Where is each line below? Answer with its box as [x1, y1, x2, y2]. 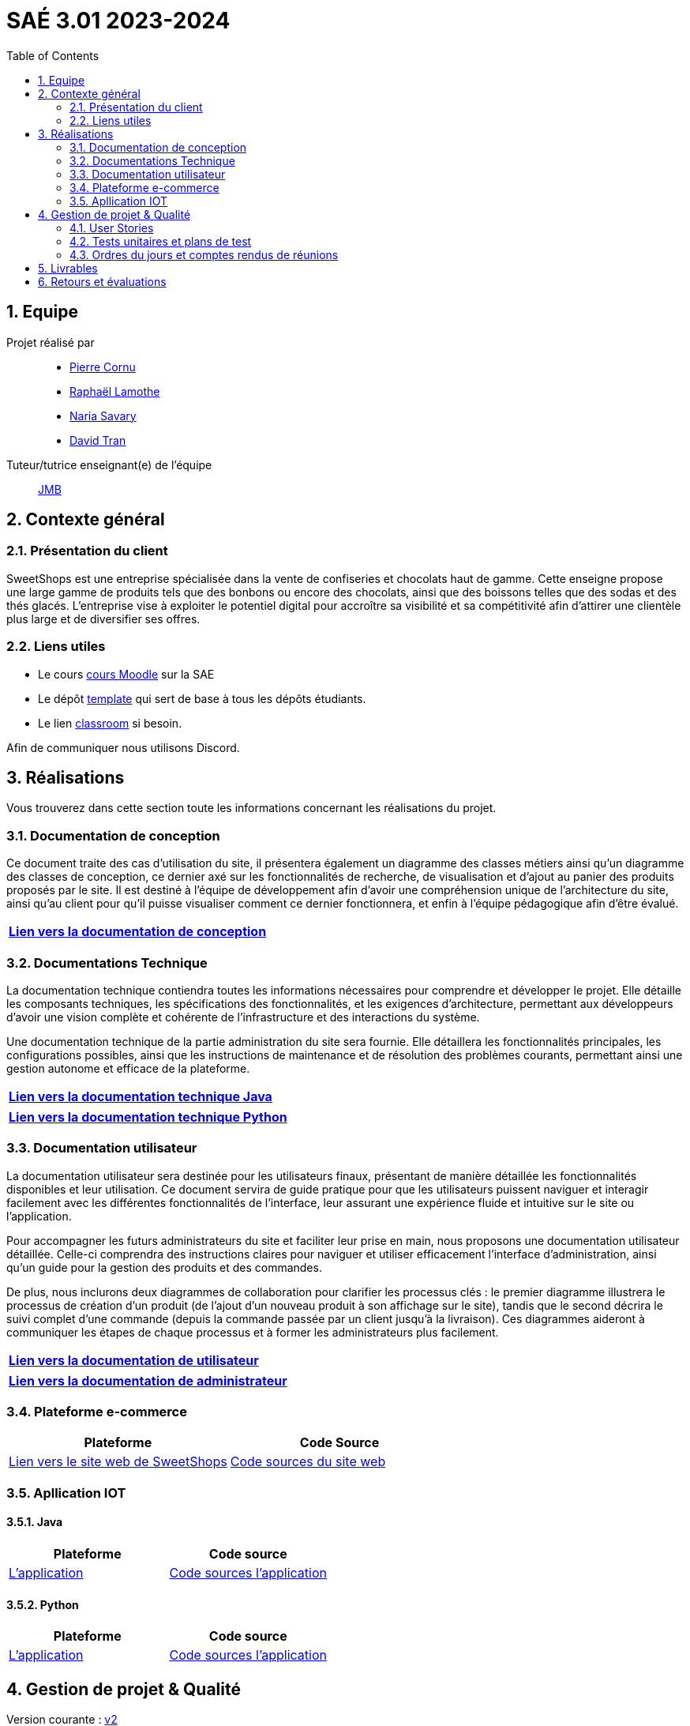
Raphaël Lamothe [69, 384, 160, 398]
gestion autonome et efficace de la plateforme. [6, 1061, 250, 1075]
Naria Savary [69, 408, 137, 423]
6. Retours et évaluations [38, 274, 167, 288]
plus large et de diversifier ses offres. [6, 611, 201, 626]
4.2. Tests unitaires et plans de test [69, 234, 252, 248]
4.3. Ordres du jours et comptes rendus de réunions [69, 247, 339, 261]
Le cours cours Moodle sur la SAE [38, 667, 215, 681]
